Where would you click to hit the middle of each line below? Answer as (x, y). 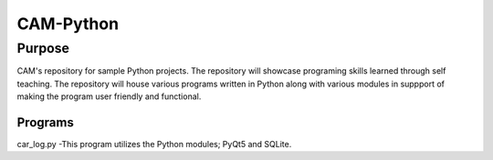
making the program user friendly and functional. (109, 96)
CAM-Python (68, 24)
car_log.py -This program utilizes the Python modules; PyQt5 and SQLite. (154, 145)
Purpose (43, 48)
